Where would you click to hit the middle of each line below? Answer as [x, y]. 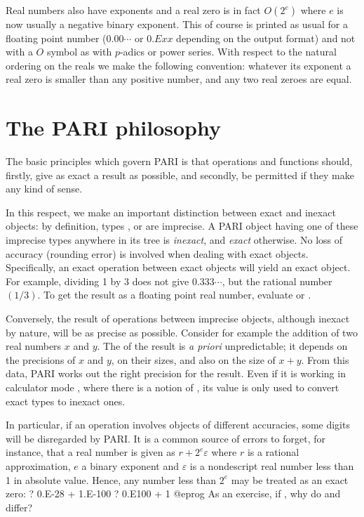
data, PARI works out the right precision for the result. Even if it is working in [176, 373]
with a [19, 52]
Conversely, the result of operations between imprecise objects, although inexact [178, 319]
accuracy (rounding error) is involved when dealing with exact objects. [157, 253]
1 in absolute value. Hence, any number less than [111, 479]
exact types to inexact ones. [66, 401]
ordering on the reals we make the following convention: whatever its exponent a [178, 65]
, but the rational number [277, 281]
